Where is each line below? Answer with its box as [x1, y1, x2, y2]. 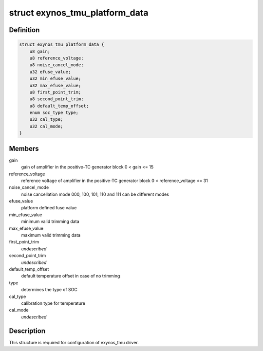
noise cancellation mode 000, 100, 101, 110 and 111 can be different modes [21, 191, 169, 197]
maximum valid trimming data [21, 232, 80, 238]
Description [9, 327, 46, 335]
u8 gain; [29, 49, 51, 54]
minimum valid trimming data [21, 219, 80, 224]
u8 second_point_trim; [29, 96, 84, 102]
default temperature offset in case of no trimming [21, 273, 120, 279]
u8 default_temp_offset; [29, 103, 89, 109]
